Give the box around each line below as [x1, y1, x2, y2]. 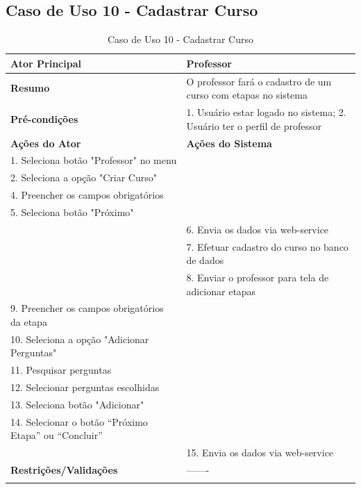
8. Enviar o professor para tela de [186, 270, 329, 285]
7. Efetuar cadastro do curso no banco [186, 239, 349, 254]
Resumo [10, 81, 50, 95]
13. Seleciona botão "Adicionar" [10, 397, 144, 412]
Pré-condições [10, 111, 78, 126]
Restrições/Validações [10, 463, 118, 477]
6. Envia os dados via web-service [186, 222, 329, 236]
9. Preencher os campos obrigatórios [10, 301, 164, 315]
